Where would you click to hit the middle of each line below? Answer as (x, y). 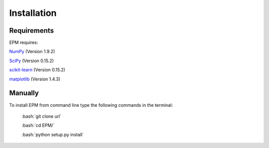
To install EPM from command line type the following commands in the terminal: (91, 105)
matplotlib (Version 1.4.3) (35, 79)
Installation (33, 13)
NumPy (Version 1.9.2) (32, 52)
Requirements (32, 31)
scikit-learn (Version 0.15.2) (37, 70)
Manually (24, 93)
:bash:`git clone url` (42, 116)
